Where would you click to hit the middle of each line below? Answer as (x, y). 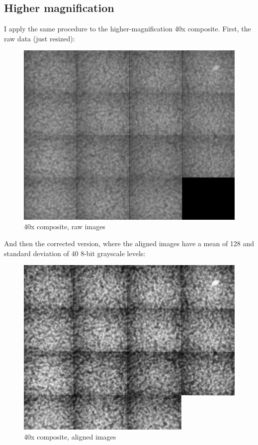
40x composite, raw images (65, 226)
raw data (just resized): (40, 38)
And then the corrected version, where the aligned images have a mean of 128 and (129, 243)
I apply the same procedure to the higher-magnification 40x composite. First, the (128, 29)
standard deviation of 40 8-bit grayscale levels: (75, 253)
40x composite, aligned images (70, 437)
